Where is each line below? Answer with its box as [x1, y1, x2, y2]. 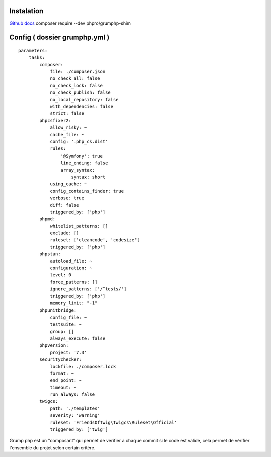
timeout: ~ [50, 384, 77, 390]
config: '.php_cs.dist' [50, 139, 108, 144]
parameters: [18, 48, 48, 53]
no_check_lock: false [50, 83, 103, 88]
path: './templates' [50, 405, 100, 411]
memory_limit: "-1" [50, 300, 98, 306]
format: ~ [50, 370, 74, 376]
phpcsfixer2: [39, 118, 71, 123]
